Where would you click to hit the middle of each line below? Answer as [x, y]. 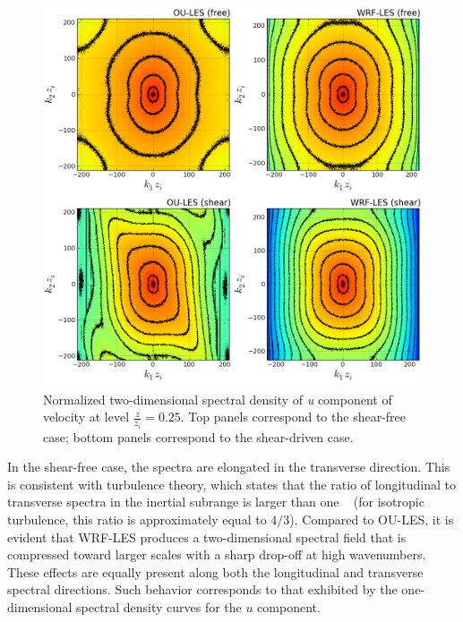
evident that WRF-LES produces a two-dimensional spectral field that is [207, 537]
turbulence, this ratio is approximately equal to [137, 520]
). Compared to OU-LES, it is [372, 520]
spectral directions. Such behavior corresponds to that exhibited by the [202, 589]
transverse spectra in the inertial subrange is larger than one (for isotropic [216, 502]
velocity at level [86, 417]
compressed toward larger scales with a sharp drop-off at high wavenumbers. [217, 554]
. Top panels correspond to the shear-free [293, 417]
